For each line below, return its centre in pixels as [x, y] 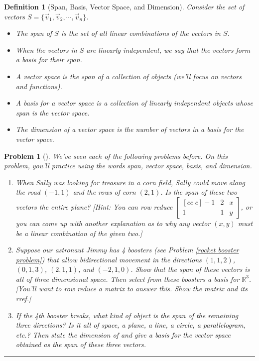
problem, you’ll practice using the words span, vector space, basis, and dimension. [128, 166]
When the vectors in [46, 50]
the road [28, 192]
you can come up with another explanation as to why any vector [113, 223]
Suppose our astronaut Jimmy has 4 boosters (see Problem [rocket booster [127, 250]
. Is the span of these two [199, 192]
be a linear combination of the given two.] [79, 233]
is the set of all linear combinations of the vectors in [141, 33]
